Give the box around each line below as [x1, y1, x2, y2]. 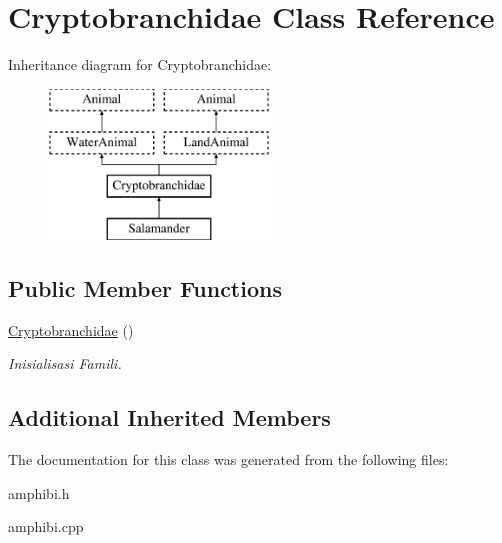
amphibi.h [8, 482, 70, 503]
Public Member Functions [8, 272, 282, 303]
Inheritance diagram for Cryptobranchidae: [8, 54, 272, 75]
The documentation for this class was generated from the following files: [8, 449, 449, 470]
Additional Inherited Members [8, 402, 331, 433]
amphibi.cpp [8, 516, 84, 537]
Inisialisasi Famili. [8, 353, 122, 374]
